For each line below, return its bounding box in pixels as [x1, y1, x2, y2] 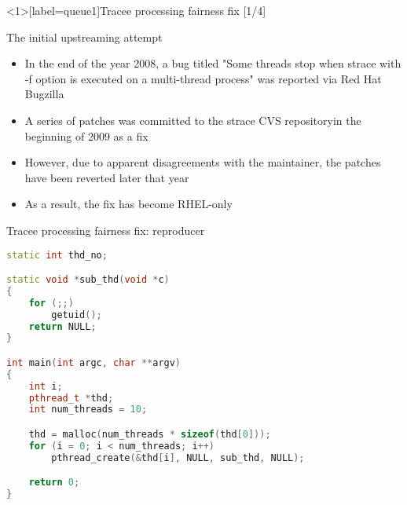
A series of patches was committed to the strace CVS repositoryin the [24, 112, 361, 128]
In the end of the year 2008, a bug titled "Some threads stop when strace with [24, 55, 401, 71]
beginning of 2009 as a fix [24, 127, 148, 144]
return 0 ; [28, 477, 80, 489]
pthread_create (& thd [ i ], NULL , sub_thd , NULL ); [51, 452, 305, 463]
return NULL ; [28, 320, 97, 332]
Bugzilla [24, 86, 64, 102]
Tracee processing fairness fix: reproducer [6, 221, 205, 238]
